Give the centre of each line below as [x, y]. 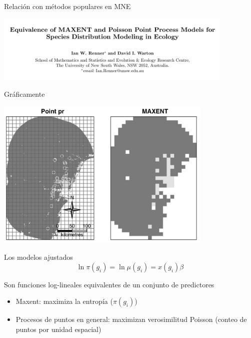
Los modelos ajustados [38, 257]
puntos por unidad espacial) [58, 329]
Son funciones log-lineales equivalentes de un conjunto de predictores [109, 284]
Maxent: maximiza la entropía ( [64, 301]
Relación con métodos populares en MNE [67, 6]
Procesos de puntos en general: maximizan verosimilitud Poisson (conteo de [131, 319]
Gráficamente [24, 94]
